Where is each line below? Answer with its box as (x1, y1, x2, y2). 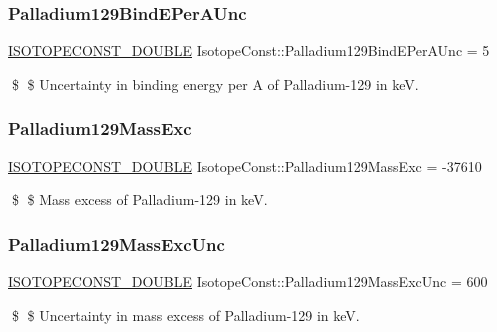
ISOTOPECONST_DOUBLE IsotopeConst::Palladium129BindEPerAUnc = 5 (8, 40, 490, 61)
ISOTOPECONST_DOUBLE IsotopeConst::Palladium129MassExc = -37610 (8, 155, 482, 176)
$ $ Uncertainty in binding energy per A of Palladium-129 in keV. (11, 73, 419, 94)
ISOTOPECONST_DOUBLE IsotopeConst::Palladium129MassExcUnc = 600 (8, 271, 488, 292)
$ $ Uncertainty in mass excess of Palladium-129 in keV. (11, 304, 360, 325)
